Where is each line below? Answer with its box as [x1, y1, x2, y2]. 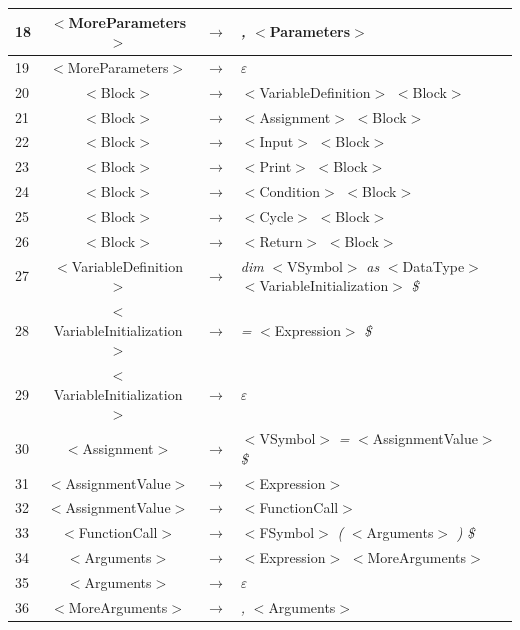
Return [259, 230, 303, 251]
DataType [402, 255, 465, 276]
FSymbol [259, 522, 315, 543]
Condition [259, 181, 321, 202]
